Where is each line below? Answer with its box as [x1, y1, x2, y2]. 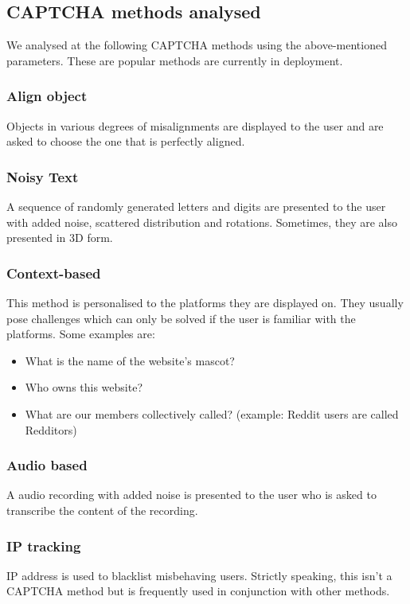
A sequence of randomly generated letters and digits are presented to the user [6, 198, 386, 215]
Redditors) [25, 421, 77, 438]
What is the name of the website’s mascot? [25, 352, 235, 368]
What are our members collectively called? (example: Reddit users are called [25, 405, 399, 422]
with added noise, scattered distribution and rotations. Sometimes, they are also [6, 213, 398, 230]
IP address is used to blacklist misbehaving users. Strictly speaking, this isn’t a [6, 567, 392, 583]
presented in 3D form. [6, 229, 113, 246]
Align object [6, 86, 88, 106]
